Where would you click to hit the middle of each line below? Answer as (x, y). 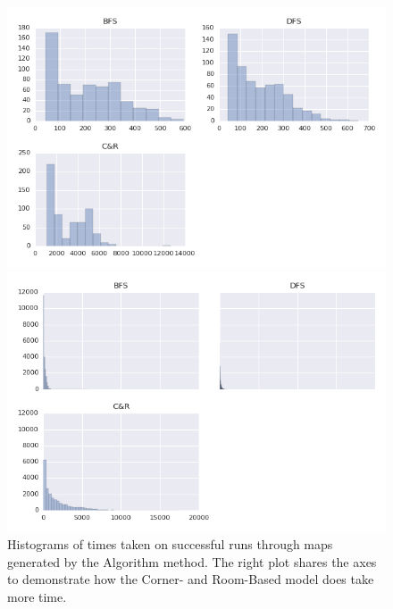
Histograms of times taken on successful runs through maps (170, 544)
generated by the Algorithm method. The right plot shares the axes (192, 561)
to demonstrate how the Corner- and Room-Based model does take (191, 579)
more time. (37, 596)
